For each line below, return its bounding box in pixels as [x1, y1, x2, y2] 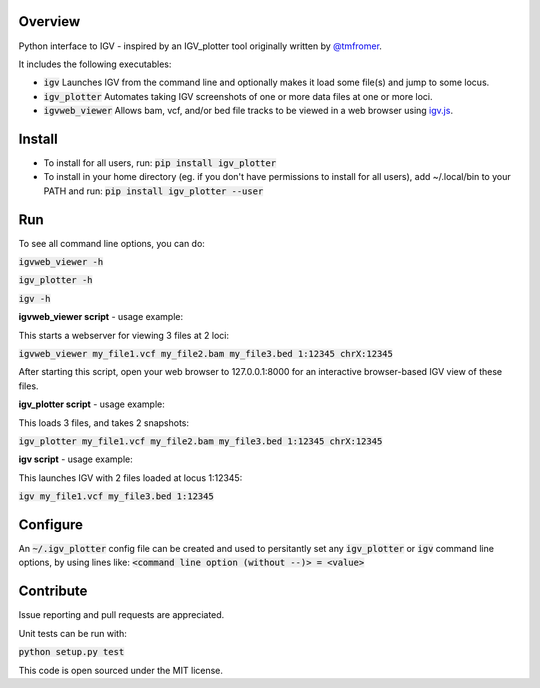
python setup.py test [18, 646, 125, 658]
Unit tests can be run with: [18, 627, 127, 639]
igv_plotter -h [18, 275, 94, 286]
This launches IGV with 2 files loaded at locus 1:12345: [18, 471, 243, 484]
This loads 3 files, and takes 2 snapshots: [18, 416, 190, 429]
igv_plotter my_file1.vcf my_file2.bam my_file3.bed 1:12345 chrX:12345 [18, 435, 383, 447]
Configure [18, 516, 84, 533]
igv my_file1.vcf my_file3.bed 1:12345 [18, 491, 214, 502]
